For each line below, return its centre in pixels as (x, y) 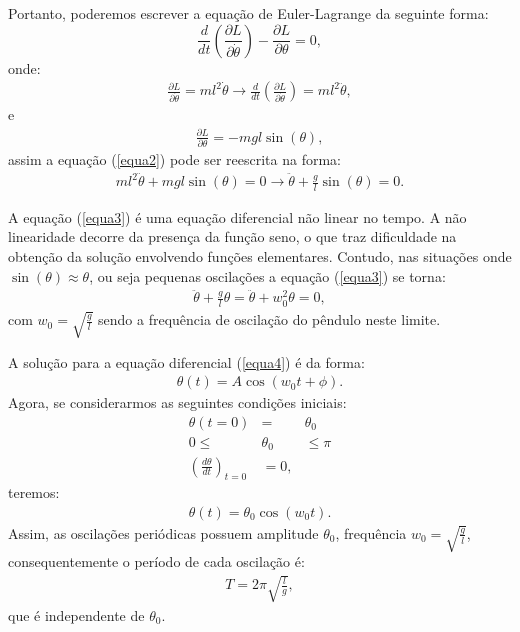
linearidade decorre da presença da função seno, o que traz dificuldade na (232, 236)
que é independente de (76, 614)
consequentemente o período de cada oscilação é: (156, 561)
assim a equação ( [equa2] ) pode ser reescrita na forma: (174, 158)
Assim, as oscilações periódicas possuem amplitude (163, 532)
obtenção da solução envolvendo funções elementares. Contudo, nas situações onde (260, 256)
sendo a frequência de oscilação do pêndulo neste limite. (269, 319)
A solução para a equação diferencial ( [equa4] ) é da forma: (186, 361)
